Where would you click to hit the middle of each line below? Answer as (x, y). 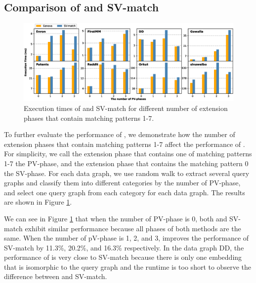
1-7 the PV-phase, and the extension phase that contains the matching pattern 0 (126, 163)
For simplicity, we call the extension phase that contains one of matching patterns (128, 154)
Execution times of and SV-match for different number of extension (126, 108)
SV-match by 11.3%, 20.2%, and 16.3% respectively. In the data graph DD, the (124, 247)
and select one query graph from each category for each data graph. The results (125, 192)
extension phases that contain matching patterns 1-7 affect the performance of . (125, 144)
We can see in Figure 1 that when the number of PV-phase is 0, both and (116, 218)
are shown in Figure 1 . (38, 202)
